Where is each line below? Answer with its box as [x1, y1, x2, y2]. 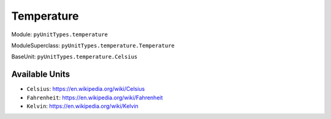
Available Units [11, 69, 70, 80]
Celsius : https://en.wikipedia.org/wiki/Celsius [26, 85, 145, 93]
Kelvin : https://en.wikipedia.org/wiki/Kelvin [26, 102, 139, 110]
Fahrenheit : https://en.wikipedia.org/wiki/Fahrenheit [26, 94, 163, 101]
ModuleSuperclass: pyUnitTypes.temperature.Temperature [11, 42, 175, 49]
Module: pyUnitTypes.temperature [11, 31, 108, 38]
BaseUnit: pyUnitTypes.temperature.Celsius [11, 53, 138, 61]
